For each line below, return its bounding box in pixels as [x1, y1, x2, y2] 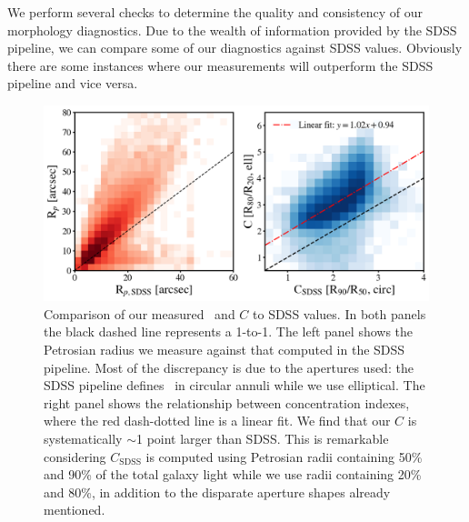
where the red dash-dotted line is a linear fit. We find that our [44, 411, 391, 430]
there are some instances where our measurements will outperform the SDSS [7, 55, 434, 75]
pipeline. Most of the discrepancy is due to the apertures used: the [44, 357, 414, 376]
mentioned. [44, 500, 105, 519]
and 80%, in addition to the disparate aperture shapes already [44, 482, 391, 501]
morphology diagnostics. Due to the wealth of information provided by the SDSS [7, 20, 457, 39]
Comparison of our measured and [44, 304, 235, 323]
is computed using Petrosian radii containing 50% [145, 447, 423, 466]
